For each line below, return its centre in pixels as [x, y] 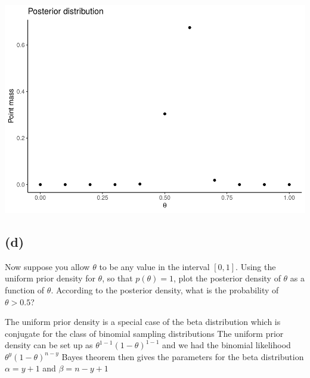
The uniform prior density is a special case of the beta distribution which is [143, 322]
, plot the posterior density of [227, 278]
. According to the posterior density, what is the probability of [165, 289]
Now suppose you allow [47, 266]
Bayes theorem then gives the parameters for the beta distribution [183, 356]
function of [25, 289]
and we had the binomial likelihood [226, 345]
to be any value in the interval [154, 266]
